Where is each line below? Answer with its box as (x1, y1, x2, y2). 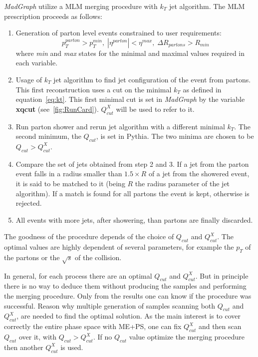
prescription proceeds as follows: (4, 10, 102, 21)
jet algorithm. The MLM (169, 1, 245, 11)
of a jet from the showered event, (148, 168, 250, 179)
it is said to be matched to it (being (15, 178, 125, 188)
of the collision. (75, 252, 122, 262)
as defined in (183, 84, 222, 94)
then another (4, 342, 43, 352)
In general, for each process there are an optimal (4, 270, 152, 281)
